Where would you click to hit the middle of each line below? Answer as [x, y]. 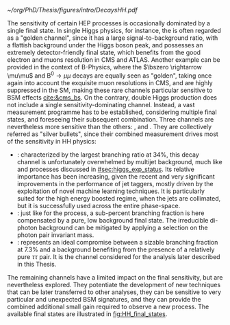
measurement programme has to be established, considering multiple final [112, 112]
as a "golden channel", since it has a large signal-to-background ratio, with [113, 38]
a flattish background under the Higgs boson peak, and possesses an [105, 45]
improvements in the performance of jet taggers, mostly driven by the [115, 183]
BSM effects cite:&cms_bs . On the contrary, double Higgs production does [112, 97]
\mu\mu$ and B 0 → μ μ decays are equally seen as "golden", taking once [110, 75]
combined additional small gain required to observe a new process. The [108, 306]
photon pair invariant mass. [55, 235]
